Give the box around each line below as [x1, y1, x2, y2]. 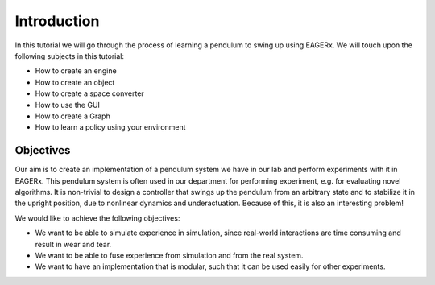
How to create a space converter [35, 89, 144, 98]
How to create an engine [35, 66, 117, 76]
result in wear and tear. [35, 239, 112, 249]
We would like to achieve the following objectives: [14, 213, 180, 223]
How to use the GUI [35, 100, 101, 109]
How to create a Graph [35, 111, 110, 121]
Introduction [14, 12, 100, 30]
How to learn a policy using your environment [35, 122, 186, 132]
